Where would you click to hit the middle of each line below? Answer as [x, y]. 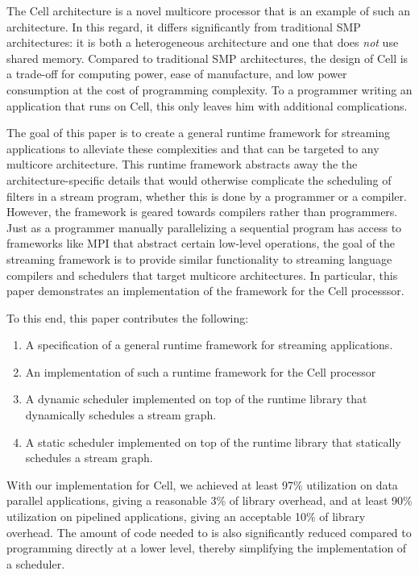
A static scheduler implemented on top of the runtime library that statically [213, 442]
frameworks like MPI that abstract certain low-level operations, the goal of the [201, 243]
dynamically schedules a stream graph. [121, 415]
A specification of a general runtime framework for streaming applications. [209, 345]
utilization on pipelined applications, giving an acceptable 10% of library [186, 517]
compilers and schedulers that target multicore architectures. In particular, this [202, 275]
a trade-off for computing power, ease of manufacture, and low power [177, 74]
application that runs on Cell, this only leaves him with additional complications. [207, 105]
